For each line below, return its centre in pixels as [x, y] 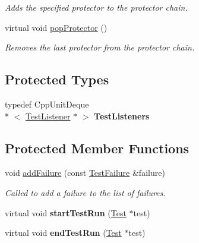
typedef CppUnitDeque [47, 104]
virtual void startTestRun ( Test [66, 212]
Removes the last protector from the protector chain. [100, 47]
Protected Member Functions [97, 148]
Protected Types [57, 79]
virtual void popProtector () [56, 27]
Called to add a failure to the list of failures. [85, 192]
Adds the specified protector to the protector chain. [96, 7]
